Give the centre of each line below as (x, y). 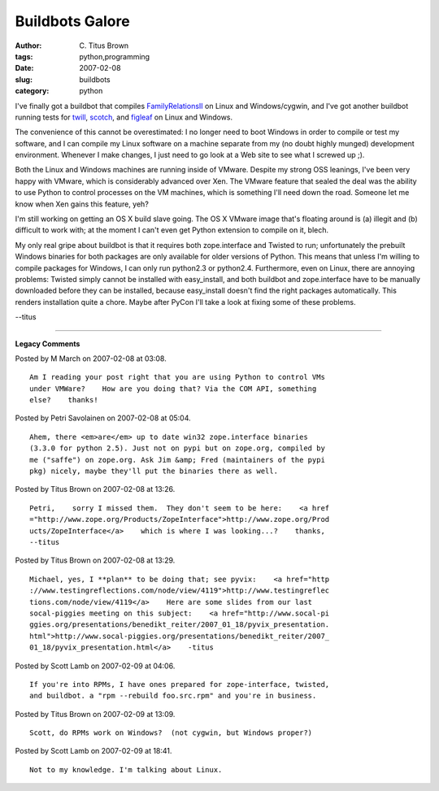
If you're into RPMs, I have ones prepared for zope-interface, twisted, (180, 684)
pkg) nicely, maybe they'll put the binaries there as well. (154, 471)
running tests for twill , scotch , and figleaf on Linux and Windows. (124, 117)
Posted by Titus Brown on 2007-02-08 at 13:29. (95, 560)
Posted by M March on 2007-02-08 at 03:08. (91, 359)
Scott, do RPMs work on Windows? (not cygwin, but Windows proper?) (171, 733)
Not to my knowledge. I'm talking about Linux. (126, 769)
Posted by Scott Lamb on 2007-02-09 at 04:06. (95, 666)
